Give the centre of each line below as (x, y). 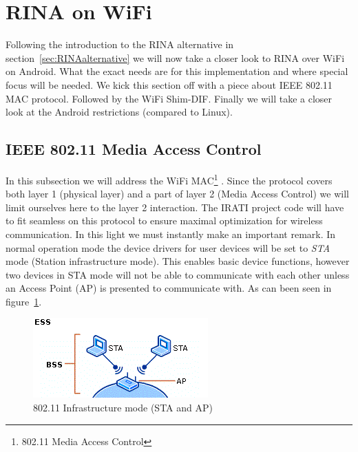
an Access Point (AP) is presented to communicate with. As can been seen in (169, 288)
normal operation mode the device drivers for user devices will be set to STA (168, 247)
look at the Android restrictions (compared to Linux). (119, 112)
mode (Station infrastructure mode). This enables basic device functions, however (178, 261)
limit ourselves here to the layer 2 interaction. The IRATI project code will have (175, 207)
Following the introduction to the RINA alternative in (120, 44)
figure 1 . (24, 301)
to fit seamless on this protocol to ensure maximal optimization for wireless (164, 220)
